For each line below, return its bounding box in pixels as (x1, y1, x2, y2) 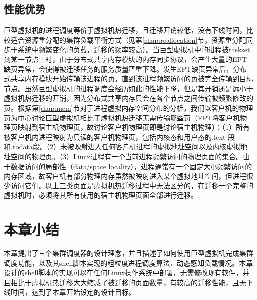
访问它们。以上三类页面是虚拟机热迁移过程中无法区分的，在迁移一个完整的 (10, 180, 253, 190)
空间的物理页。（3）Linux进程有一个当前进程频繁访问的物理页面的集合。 (10, 151, 243, 161)
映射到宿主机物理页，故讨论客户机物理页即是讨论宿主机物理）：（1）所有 (17, 122, 250, 132)
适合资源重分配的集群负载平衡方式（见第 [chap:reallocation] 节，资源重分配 (10, 34, 246, 45)
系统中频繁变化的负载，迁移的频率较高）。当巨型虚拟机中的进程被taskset (17, 44, 250, 55)
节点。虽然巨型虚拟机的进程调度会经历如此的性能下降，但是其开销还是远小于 (4, 83, 253, 93)
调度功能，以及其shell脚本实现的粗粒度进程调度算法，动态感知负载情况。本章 (4, 257, 253, 268)
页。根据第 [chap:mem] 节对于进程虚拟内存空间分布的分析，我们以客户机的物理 (4, 102, 253, 113)
